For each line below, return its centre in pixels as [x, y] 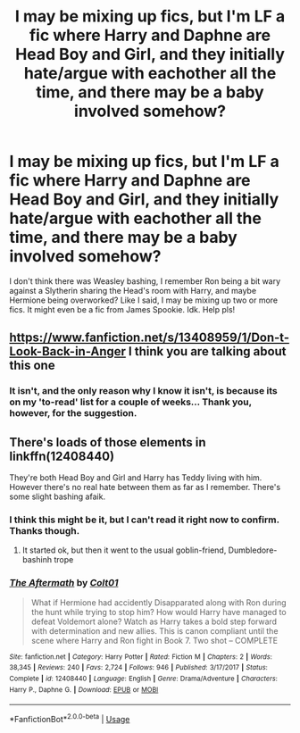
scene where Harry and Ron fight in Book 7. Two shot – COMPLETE [154, 640]
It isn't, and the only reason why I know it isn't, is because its [144, 391]
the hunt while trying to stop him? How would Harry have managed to [159, 612]
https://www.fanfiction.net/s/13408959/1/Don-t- [150, 338]
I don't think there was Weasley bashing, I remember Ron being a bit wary [145, 281]
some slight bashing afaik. [57, 496]
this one [32, 366]
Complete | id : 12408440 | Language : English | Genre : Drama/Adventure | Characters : [144, 679]
